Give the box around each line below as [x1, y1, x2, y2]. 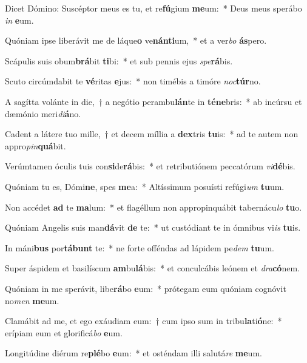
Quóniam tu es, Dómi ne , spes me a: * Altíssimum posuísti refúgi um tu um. [5, 180, 285, 192]
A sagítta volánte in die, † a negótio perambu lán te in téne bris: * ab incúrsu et [5, 95, 302, 107]
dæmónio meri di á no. [5, 107, 81, 120]
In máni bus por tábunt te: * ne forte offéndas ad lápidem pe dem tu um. [5, 241, 274, 254]
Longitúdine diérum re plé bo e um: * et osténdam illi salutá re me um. [5, 347, 262, 359]
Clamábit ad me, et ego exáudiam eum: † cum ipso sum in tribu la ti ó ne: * [5, 314, 282, 327]
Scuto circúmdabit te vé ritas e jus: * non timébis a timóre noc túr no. [5, 75, 261, 87]
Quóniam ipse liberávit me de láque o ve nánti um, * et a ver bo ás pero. [5, 34, 267, 47]
